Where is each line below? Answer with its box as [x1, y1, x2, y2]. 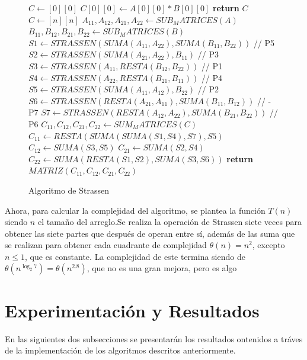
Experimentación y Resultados [5, 298, 260, 322]
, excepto [252, 239, 285, 251]
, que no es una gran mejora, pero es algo [87, 262, 237, 274]
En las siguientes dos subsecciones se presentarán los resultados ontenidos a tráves [5, 332, 303, 345]
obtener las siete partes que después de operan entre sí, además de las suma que [5, 227, 295, 239]
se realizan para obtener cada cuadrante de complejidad [5, 239, 207, 251]
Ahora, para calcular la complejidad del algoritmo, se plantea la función [5, 204, 266, 216]
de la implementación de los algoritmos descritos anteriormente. [5, 344, 236, 356]
